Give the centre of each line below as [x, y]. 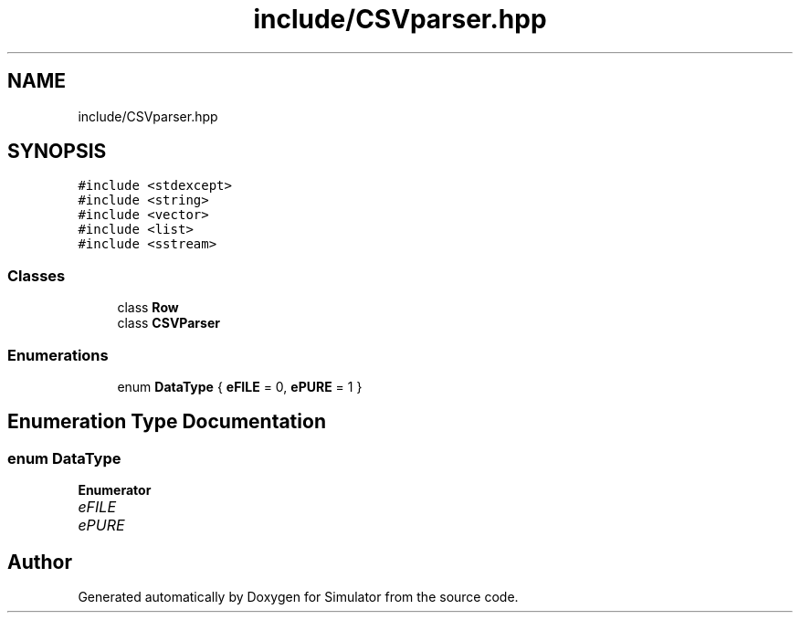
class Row [148, 308]
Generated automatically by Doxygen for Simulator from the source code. [298, 597]
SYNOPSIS [57, 152]
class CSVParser [168, 323]
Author [40, 562]
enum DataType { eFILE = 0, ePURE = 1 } [240, 386]
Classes [37, 275]
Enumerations [58, 355]
